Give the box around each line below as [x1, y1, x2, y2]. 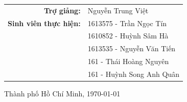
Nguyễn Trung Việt [87, 5, 149, 15]
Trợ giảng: [43, 5, 81, 15]
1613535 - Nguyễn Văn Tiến [87, 43, 176, 54]
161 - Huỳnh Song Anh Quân [87, 68, 179, 79]
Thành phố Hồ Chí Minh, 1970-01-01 [4, 88, 121, 99]
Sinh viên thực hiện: [8, 17, 81, 28]
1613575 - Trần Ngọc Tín [87, 17, 167, 28]
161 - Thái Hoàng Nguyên [87, 56, 169, 67]
